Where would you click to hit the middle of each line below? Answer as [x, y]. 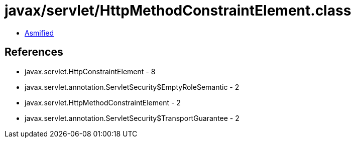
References [34, 52]
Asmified [39, 33]
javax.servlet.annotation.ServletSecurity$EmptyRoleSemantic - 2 [132, 87]
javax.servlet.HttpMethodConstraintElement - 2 [103, 102]
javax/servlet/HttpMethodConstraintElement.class [178, 11]
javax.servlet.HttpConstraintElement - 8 [90, 71]
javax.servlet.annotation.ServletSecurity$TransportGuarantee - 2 [132, 118]
